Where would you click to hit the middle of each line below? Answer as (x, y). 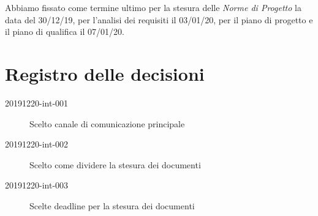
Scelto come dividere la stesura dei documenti (115, 164)
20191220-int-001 (37, 102)
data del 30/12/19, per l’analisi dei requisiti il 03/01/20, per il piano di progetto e (159, 19)
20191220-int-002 (37, 144)
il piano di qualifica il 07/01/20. (65, 32)
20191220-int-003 (37, 185)
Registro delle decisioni (105, 73)
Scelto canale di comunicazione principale (107, 123)
